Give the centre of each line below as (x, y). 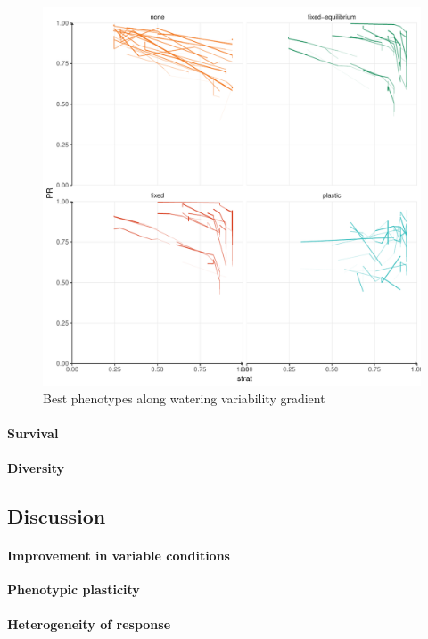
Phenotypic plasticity (74, 589)
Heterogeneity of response (89, 624)
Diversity (36, 467)
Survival (33, 432)
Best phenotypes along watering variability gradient (184, 398)
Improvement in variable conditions (119, 555)
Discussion (57, 515)
